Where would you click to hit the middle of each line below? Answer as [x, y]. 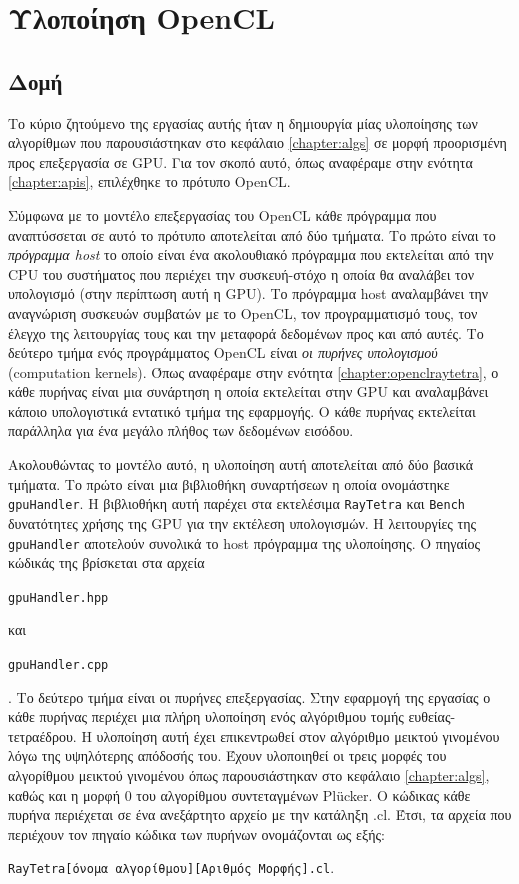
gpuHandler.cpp [58, 665]
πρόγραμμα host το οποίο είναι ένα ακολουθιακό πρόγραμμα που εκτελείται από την [251, 254]
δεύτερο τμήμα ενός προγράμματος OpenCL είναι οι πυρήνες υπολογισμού [223, 352]
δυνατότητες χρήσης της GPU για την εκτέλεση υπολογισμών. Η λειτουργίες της [242, 522]
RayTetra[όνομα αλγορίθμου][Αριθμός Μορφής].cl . [171, 867]
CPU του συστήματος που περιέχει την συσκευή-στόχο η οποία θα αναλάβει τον [241, 273]
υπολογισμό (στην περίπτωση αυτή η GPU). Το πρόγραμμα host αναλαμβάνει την [248, 293]
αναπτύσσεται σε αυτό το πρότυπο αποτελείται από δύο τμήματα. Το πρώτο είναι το [252, 234]
